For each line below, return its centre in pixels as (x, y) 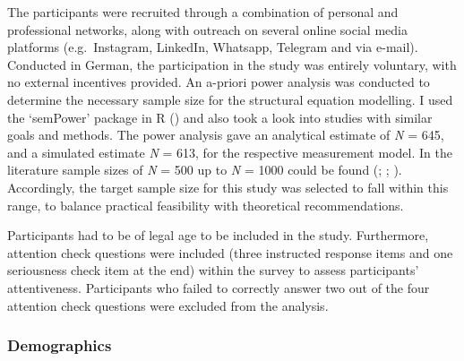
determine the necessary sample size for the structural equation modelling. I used (230, 99)
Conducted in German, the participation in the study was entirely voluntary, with (232, 64)
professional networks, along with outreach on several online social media (207, 29)
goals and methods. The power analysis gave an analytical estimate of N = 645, (226, 135)
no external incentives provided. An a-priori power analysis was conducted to (219, 82)
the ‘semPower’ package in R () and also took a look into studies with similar (220, 117)
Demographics (60, 345)
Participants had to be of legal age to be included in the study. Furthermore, (218, 235)
